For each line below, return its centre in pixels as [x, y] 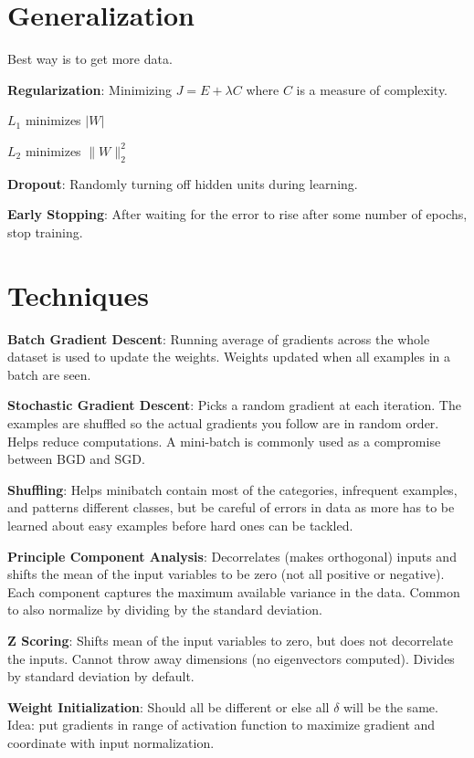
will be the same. [391, 706]
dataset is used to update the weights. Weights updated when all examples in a [229, 357]
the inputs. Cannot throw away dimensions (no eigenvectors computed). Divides [231, 658]
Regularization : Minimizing [90, 89]
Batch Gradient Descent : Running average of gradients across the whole [219, 338]
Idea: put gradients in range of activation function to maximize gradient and [221, 725]
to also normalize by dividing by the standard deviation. [165, 610]
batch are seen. [49, 374]
